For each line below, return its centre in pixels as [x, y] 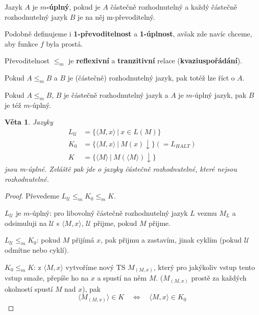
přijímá [83, 240]
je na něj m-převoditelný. [116, 16]
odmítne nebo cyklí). [37, 250]
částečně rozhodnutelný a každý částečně [174, 7]
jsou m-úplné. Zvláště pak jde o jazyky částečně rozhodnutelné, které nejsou [121, 169]
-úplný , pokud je [73, 7]
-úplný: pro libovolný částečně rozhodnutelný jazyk [109, 213]
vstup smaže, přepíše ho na [47, 278]
